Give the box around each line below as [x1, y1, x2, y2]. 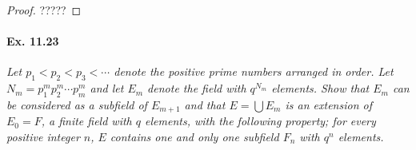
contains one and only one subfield [110, 128, 279, 145]
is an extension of [285, 96, 372, 112]
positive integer [6, 128, 80, 145]
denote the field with [147, 80, 246, 97]
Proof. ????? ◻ [6, 2, 82, 18]
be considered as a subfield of [6, 96, 147, 112]
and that [184, 96, 226, 112]
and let [90, 80, 124, 97]
